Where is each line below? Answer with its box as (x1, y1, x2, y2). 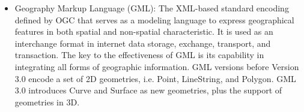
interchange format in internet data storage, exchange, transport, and (14, 37, 271, 49)
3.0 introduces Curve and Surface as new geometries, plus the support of (14, 84, 282, 96)
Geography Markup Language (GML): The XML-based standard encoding (14, 2, 289, 14)
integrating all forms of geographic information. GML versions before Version (14, 60, 299, 72)
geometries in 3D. (14, 95, 80, 108)
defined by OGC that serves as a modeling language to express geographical (14, 13, 294, 26)
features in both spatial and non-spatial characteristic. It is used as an (14, 25, 273, 38)
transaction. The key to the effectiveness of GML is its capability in (14, 49, 264, 61)
